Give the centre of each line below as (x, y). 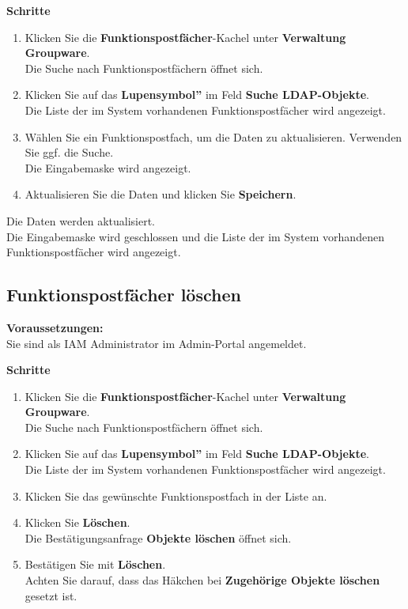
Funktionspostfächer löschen (124, 295)
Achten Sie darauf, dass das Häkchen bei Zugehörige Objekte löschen (202, 580)
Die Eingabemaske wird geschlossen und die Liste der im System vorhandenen (195, 236)
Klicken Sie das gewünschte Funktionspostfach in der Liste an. (176, 496)
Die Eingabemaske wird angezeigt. (108, 167)
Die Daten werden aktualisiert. (81, 220)
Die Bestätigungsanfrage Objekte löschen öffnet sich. (158, 537)
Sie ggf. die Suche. (69, 152)
